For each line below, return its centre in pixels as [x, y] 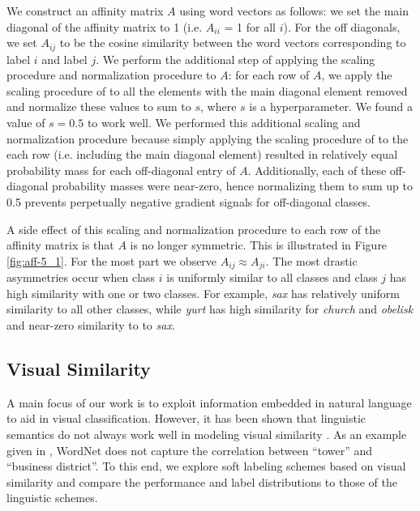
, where [218, 106]
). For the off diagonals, [342, 26]
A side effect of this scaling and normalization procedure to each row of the [194, 229]
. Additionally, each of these [317, 170]
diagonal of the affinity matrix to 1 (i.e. [105, 26]
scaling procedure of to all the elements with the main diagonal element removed [207, 90]
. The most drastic [311, 260]
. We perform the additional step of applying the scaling [236, 59]
